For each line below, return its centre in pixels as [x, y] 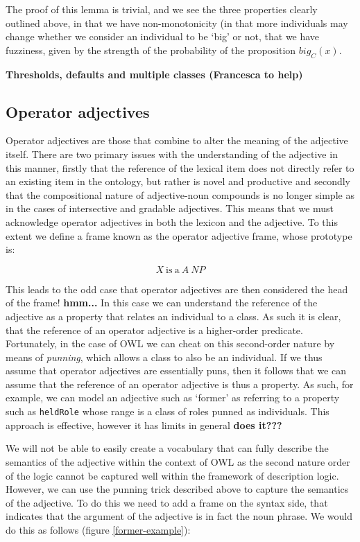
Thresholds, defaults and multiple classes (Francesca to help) [154, 74]
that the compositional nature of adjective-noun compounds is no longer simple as [180, 194]
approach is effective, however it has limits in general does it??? [144, 425]
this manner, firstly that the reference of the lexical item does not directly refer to [180, 167]
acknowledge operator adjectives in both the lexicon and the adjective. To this [172, 221]
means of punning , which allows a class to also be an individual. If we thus [164, 357]
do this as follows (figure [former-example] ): [98, 529]
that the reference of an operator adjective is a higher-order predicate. [154, 330]
